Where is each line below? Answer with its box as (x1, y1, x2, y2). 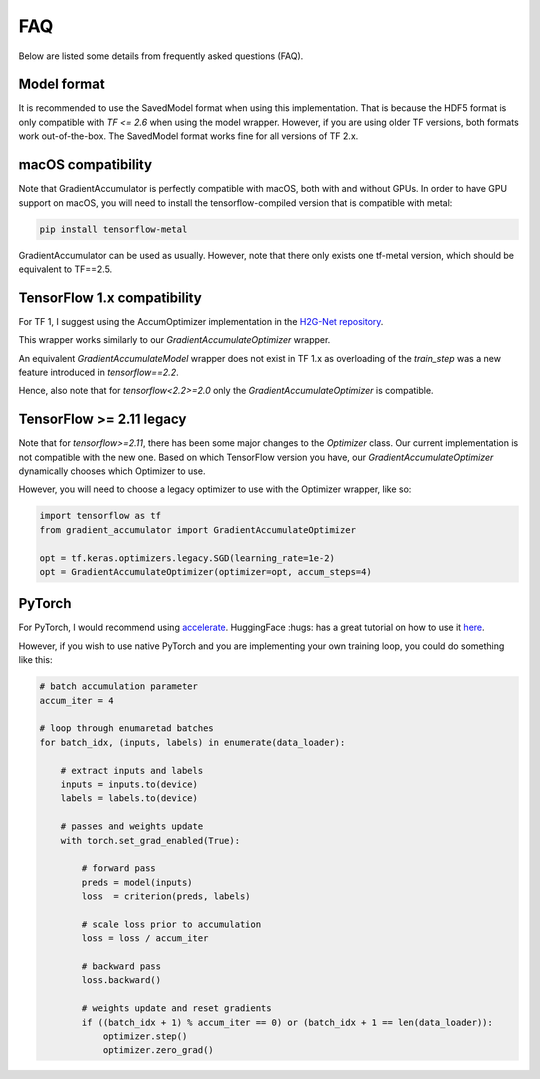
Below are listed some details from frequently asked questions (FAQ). (18, 50, 304, 62)
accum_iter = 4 (39, 695, 114, 706)
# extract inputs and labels (60, 765, 204, 776)
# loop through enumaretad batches (39, 723, 214, 734)
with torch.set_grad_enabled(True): (60, 835, 240, 846)
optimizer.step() (102, 1031, 188, 1042)
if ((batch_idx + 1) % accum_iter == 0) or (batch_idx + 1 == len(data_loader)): (81, 1016, 494, 1028)
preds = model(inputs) (81, 876, 194, 888)
